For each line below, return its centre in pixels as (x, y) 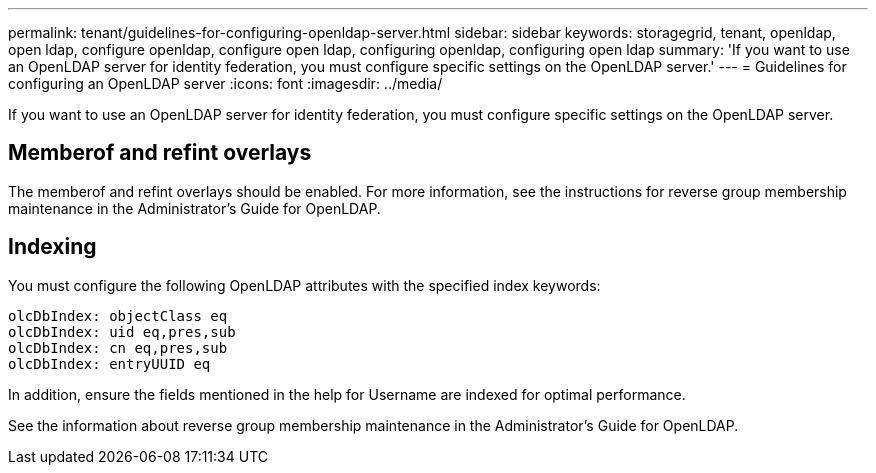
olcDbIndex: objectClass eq (118, 315)
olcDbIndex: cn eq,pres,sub (118, 347)
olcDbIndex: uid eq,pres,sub (122, 331)
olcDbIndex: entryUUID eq (109, 363)
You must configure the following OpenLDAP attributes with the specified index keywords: (304, 285)
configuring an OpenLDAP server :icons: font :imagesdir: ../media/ (225, 83)
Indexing (52, 247)
